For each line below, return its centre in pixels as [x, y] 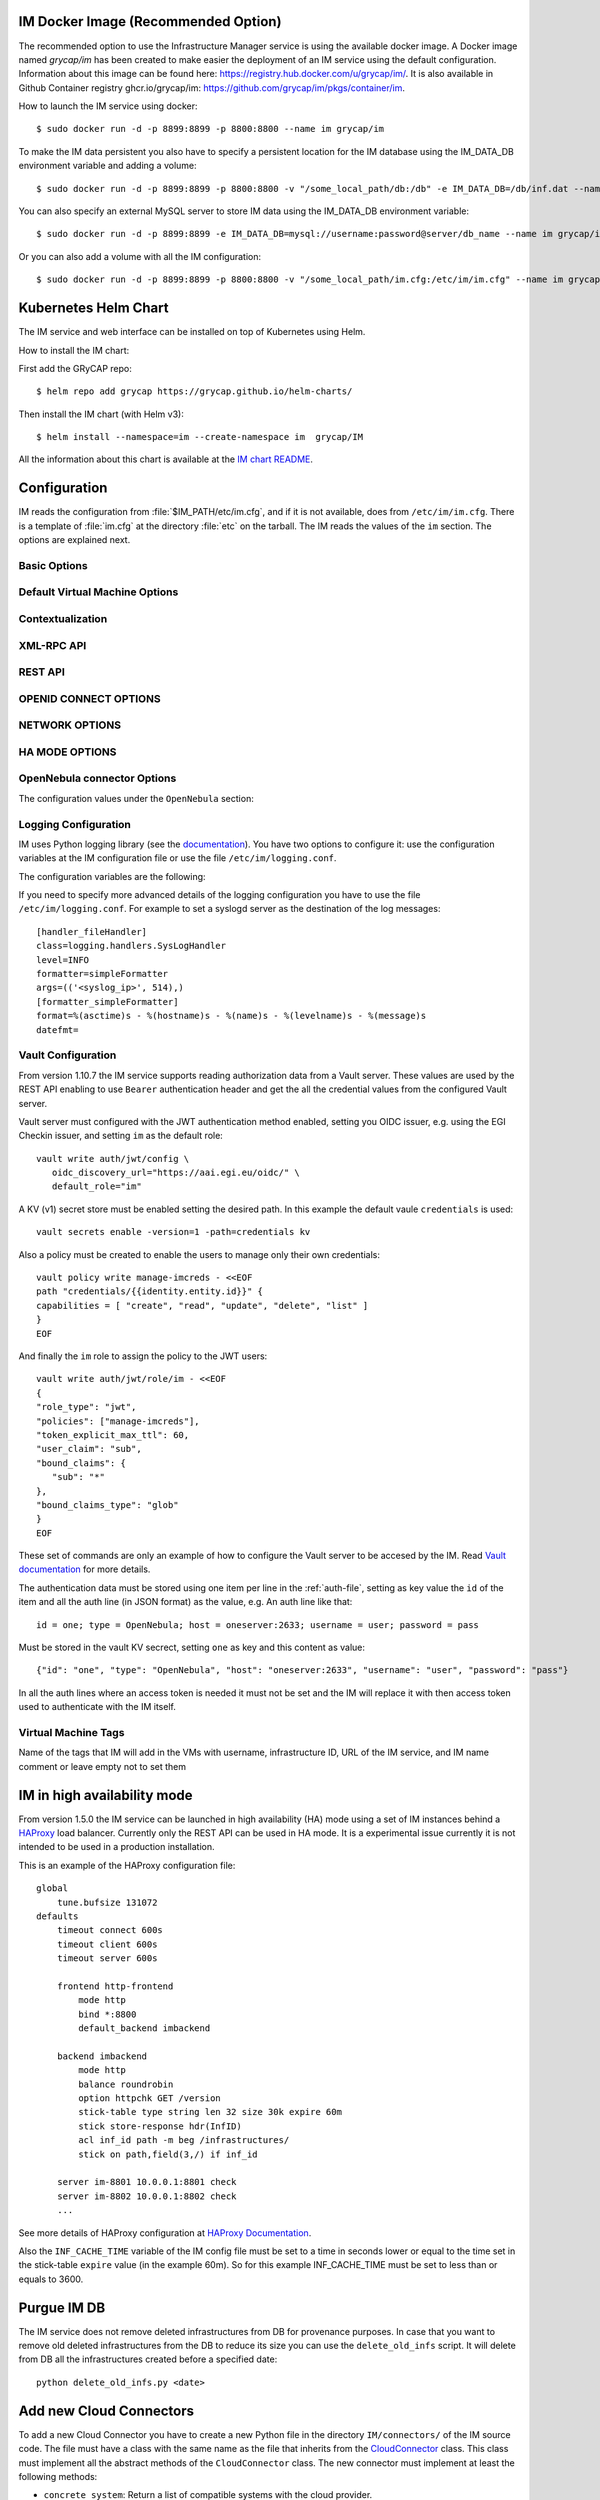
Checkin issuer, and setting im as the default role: [121, 1136]
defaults [57, 1916]
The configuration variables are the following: [112, 876]
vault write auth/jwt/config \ [113, 1158]
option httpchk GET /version [150, 2098]
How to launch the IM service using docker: [108, 106]
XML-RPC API [52, 645]
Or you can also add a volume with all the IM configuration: [140, 256]
